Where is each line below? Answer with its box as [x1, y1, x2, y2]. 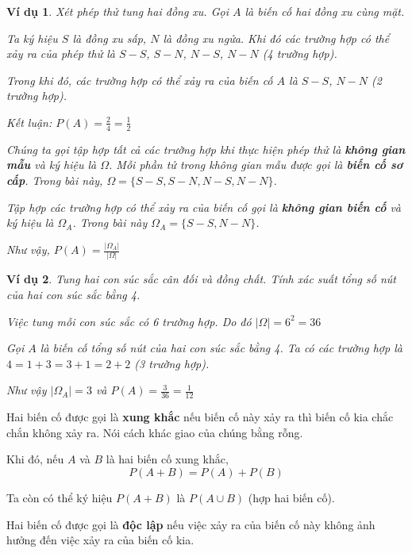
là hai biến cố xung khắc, [106, 451, 229, 467]
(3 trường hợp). [134, 355, 210, 371]
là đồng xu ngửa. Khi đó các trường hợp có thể [163, 29, 390, 46]
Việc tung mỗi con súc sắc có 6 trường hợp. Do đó [6, 313, 252, 329]
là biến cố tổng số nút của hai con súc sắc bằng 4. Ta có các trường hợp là [40, 340, 402, 356]
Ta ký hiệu [6, 29, 58, 46]
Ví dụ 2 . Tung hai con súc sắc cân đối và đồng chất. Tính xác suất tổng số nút [6, 271, 396, 287]
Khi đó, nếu [6, 451, 64, 467]
